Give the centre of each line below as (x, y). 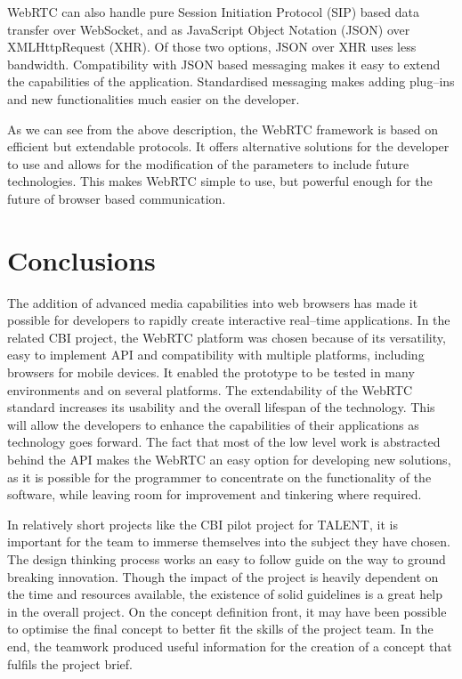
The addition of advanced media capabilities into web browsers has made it (213, 302)
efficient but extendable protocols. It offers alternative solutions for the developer (228, 146)
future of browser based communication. (117, 198)
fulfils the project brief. (70, 663)
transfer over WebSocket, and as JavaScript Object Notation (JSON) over (209, 29)
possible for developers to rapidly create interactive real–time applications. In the (229, 320)
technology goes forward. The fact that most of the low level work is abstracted (224, 442)
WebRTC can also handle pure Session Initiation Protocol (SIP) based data (214, 12)
